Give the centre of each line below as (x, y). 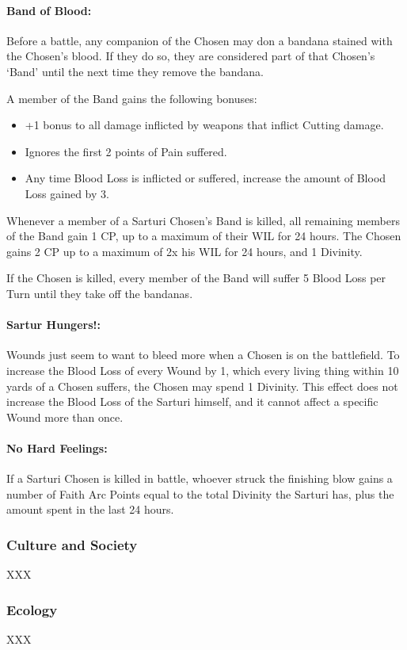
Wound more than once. (65, 417)
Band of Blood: (49, 10)
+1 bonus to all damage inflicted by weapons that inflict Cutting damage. (204, 125)
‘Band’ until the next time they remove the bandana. (135, 71)
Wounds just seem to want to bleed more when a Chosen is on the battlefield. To (203, 355)
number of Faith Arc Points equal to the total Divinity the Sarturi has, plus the (200, 493)
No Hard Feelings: (57, 447)
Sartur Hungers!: (53, 325)
